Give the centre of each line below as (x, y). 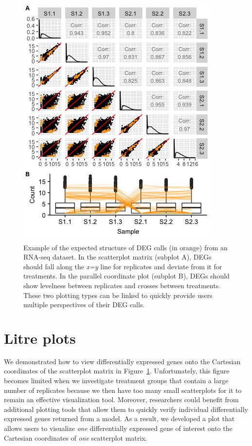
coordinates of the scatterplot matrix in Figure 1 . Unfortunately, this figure (117, 371)
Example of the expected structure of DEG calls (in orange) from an (126, 247)
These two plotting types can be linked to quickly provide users (118, 295)
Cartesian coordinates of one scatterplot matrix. (76, 437)
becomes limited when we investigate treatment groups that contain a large (116, 381)
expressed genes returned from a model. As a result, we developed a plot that (119, 418)
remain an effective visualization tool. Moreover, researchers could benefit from (121, 400)
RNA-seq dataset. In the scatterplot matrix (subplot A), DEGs (117, 257)
